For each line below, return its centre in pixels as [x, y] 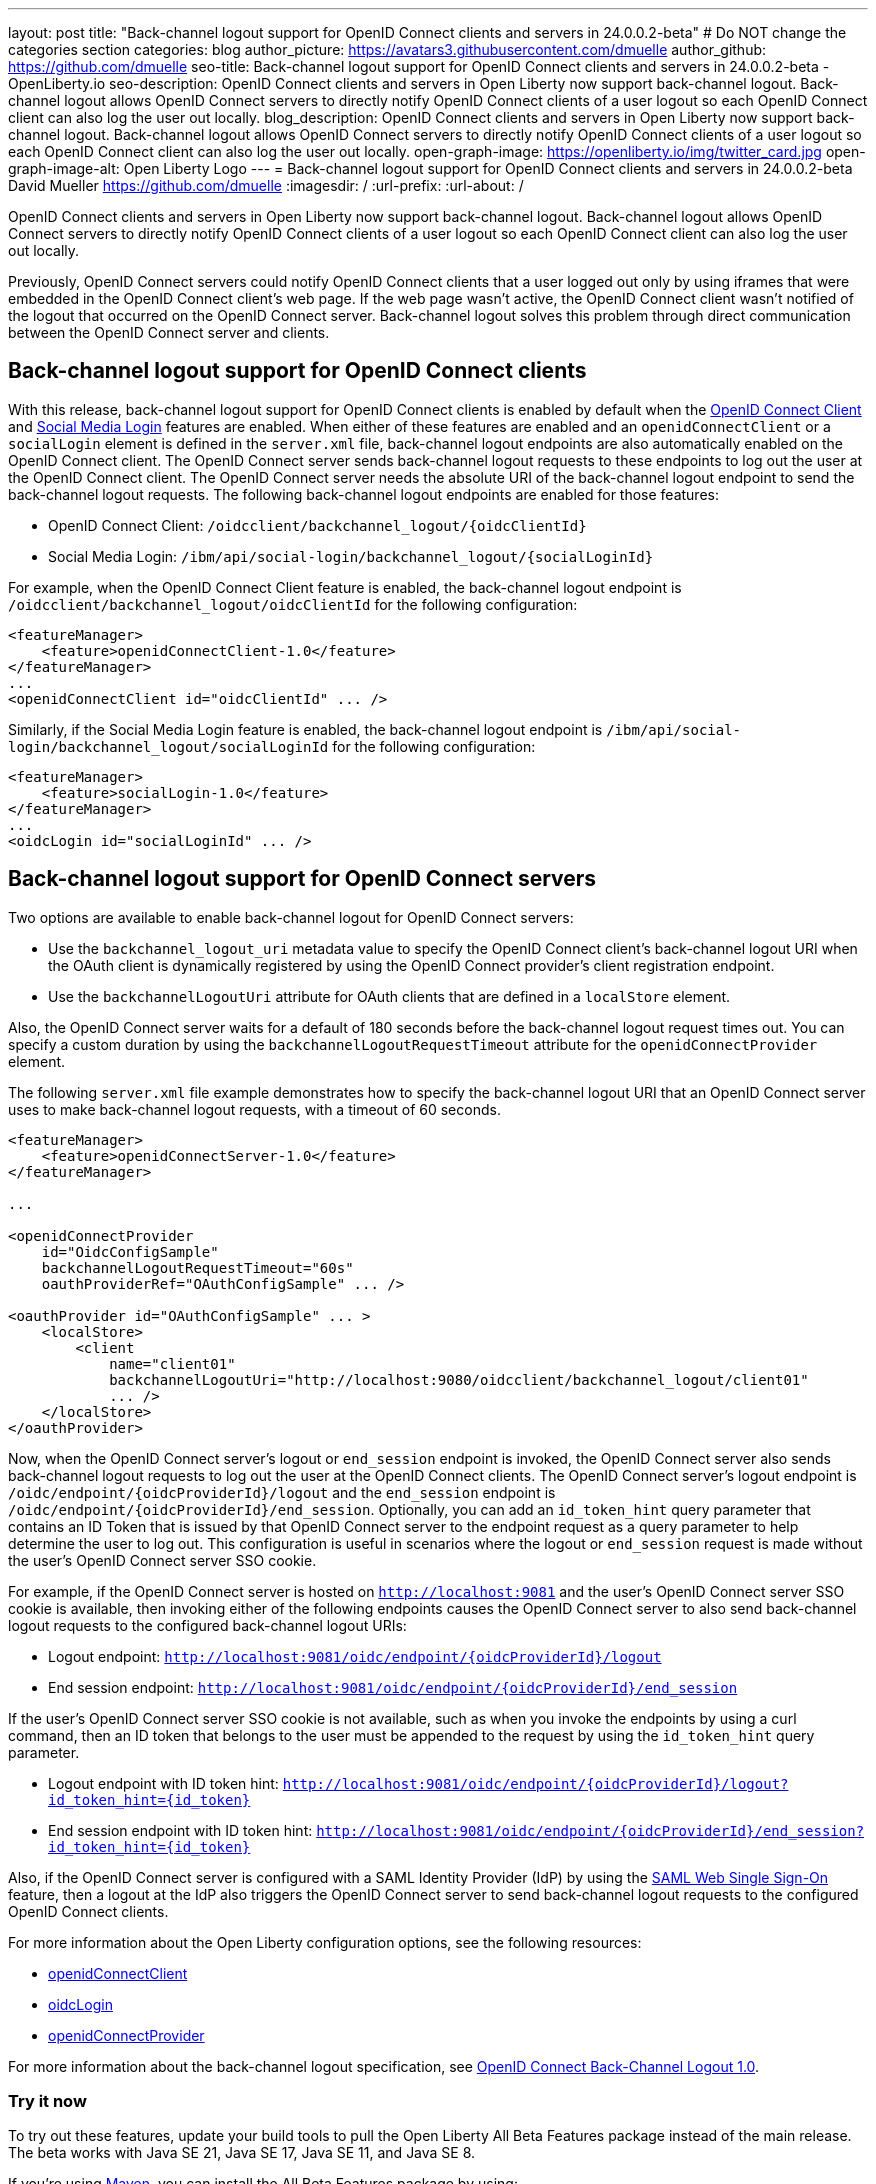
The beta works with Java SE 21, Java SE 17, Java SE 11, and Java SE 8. [242, 2153]
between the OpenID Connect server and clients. [169, 332]
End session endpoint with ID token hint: [180, 1830]
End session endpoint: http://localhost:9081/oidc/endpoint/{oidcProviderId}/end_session [393, 1687]
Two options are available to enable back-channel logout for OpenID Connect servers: [291, 917]
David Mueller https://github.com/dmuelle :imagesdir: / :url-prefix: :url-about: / [266, 185]
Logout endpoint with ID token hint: [163, 1783]
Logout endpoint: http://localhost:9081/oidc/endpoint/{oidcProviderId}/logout [355, 1656]
